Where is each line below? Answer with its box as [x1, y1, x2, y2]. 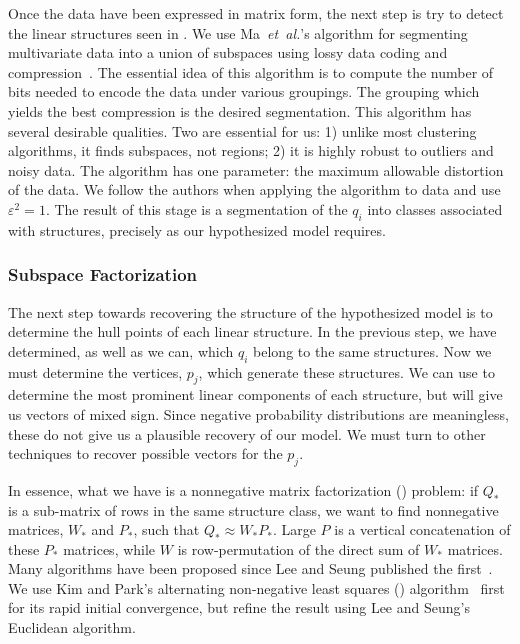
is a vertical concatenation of [334, 519, 511, 540]
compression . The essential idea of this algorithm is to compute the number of [8, 61, 494, 82]
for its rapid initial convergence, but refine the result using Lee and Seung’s [8, 597, 470, 618]
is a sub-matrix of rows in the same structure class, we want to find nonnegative [8, 499, 499, 520]
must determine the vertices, [8, 361, 183, 382]
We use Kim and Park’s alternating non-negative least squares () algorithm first [8, 577, 505, 598]
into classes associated [367, 198, 503, 219]
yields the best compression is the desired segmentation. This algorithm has [8, 100, 472, 121]
